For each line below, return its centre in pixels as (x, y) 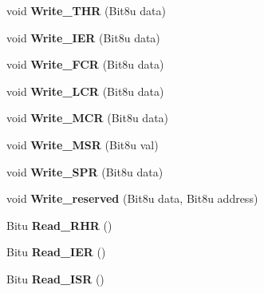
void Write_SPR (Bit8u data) (85, 171)
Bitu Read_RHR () (59, 225)
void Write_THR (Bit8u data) (86, 10)
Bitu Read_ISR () (55, 278)
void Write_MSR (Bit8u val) (83, 144)
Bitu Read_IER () (56, 252)
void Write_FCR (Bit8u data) (85, 64)
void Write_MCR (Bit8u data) (88, 118)
